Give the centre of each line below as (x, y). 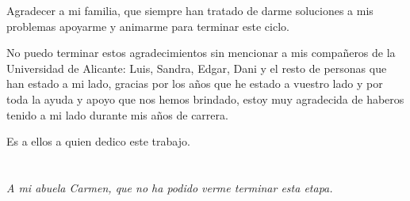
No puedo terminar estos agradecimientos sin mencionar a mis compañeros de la (201, 53)
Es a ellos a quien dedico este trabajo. (98, 141)
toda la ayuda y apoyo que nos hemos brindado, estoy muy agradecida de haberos (205, 99)
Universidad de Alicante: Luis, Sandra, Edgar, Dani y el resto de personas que (197, 68)
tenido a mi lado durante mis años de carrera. (117, 114)
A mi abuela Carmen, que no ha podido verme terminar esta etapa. (170, 187)
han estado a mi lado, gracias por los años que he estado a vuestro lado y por (195, 83)
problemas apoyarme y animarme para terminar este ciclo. (148, 26)
